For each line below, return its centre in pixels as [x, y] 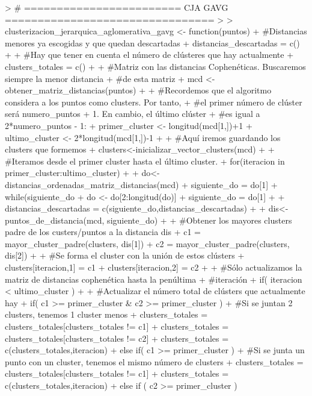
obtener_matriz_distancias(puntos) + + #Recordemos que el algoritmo [138, 90]
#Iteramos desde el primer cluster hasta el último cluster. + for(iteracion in [145, 161]
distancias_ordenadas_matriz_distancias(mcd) [92, 184]
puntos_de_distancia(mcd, [55, 220]
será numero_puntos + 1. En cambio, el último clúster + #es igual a [133, 114]
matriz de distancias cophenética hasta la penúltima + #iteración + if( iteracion [154, 279]
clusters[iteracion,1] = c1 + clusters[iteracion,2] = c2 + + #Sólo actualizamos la [154, 267]
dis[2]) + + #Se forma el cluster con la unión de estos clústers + [125, 255]
